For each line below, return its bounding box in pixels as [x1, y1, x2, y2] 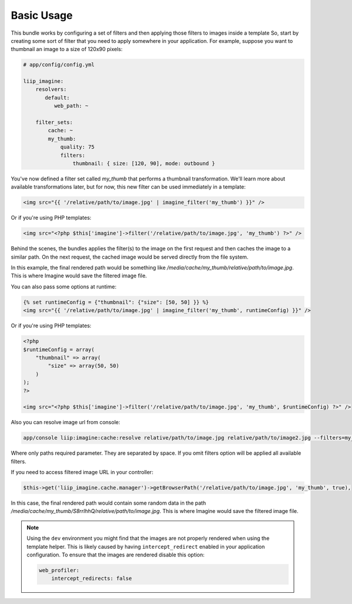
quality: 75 [60, 144, 95, 150]
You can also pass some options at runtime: [11, 283, 117, 290]
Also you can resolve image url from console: [11, 419, 120, 426]
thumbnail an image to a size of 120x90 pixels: [11, 46, 123, 53]
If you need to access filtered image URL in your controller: [11, 469, 154, 476]
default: [45, 94, 70, 101]
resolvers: [35, 86, 67, 93]
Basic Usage [11, 9, 73, 22]
